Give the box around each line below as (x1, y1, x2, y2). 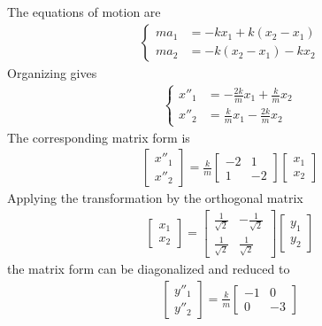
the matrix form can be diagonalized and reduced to (7, 260, 290, 278)
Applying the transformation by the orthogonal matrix (7, 189, 303, 207)
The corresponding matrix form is (7, 128, 190, 146)
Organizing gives (7, 63, 97, 81)
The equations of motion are (7, 3, 161, 20)
